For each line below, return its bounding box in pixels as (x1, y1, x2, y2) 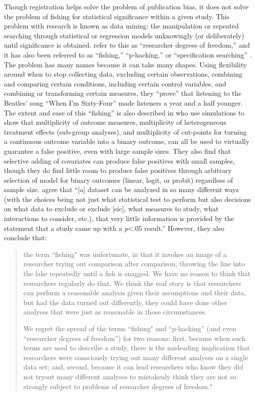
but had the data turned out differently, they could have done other (23, 297, 227, 307)
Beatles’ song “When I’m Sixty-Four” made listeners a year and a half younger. (4, 97, 243, 108)
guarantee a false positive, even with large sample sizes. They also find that (4, 145, 231, 156)
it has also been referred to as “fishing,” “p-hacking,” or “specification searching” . (4, 49, 252, 59)
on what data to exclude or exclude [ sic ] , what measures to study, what (4, 203, 219, 214)
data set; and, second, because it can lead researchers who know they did (23, 362, 244, 372)
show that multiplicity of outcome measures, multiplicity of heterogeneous (4, 117, 227, 127)
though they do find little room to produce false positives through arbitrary (4, 165, 232, 175)
